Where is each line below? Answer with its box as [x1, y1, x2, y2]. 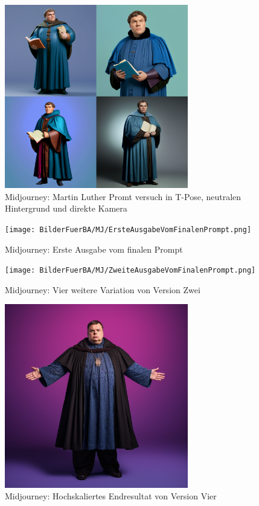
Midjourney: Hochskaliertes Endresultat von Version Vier [5, 490, 217, 502]
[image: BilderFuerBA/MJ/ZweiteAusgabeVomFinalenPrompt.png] [5, 266, 256, 275]
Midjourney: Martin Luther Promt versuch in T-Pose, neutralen [5, 190, 241, 203]
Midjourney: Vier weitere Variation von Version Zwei [5, 283, 200, 296]
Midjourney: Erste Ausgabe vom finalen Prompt [5, 242, 183, 255]
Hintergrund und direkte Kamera [5, 202, 127, 215]
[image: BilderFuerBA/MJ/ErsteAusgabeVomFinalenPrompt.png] [5, 225, 252, 234]
